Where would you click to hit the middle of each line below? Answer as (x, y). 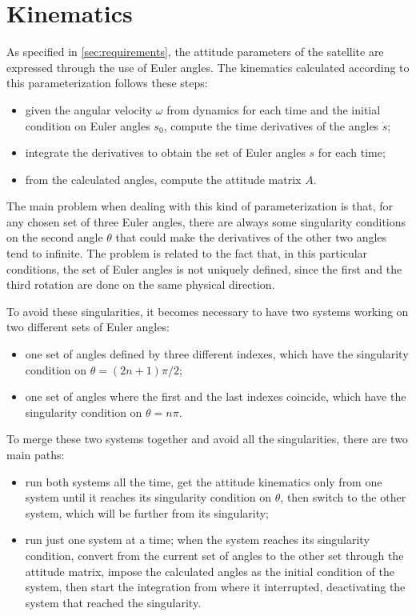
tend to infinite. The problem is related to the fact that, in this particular (187, 253)
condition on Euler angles (88, 125)
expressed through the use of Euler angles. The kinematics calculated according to (208, 67)
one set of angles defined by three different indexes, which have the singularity (217, 354)
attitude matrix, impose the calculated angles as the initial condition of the (210, 571)
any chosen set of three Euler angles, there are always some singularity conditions (206, 221)
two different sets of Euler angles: (88, 327)
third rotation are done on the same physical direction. (141, 284)
